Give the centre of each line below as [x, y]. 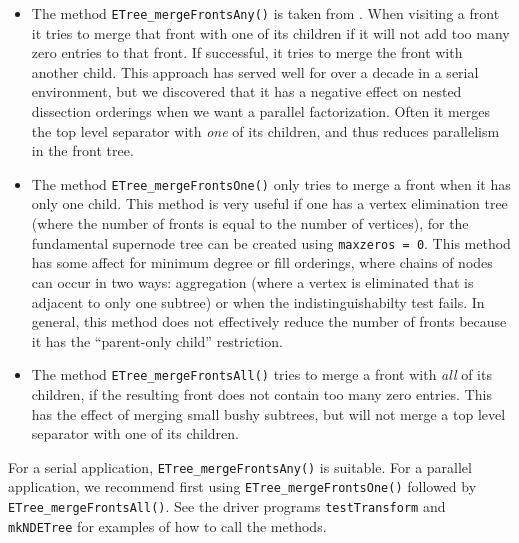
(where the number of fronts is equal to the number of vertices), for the [250, 223]
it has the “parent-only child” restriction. [157, 340]
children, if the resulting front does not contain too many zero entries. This [261, 393]
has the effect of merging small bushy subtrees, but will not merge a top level [268, 413]
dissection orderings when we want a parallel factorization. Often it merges [261, 111]
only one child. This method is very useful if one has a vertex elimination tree [269, 203]
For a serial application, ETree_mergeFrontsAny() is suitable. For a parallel [240, 466]
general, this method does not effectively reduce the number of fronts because [269, 321]
